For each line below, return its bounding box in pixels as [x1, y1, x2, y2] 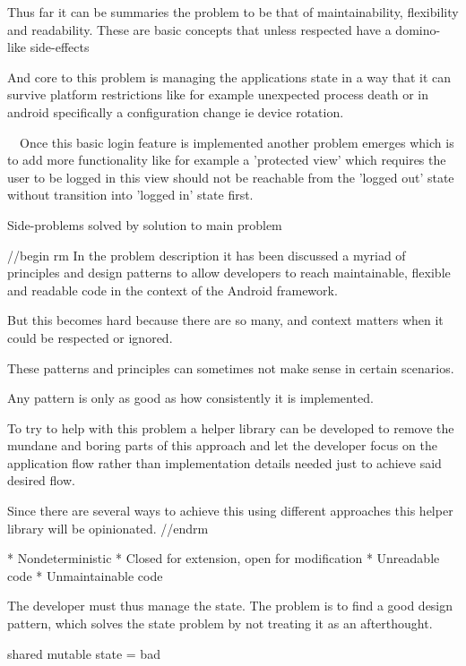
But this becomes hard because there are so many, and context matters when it [7, 311, 444, 329]
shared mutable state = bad [7, 644, 160, 662]
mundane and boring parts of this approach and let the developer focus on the [7, 436, 437, 455]
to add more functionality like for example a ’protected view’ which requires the [7, 150, 446, 169]
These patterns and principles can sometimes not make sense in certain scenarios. [7, 358, 454, 377]
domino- [395, 20, 441, 38]
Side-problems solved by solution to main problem [7, 215, 282, 234]
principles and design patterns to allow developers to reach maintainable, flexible [7, 263, 451, 282]
